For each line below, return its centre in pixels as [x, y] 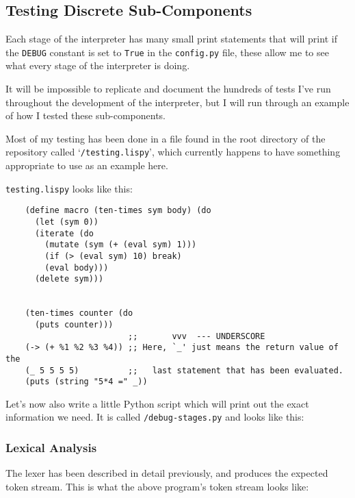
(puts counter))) [74, 324]
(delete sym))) [69, 279]
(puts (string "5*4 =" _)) [86, 382]
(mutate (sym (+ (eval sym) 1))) [121, 245]
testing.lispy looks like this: [69, 188]
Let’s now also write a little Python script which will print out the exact [157, 403]
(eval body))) [77, 267]
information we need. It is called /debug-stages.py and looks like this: [155, 417]
